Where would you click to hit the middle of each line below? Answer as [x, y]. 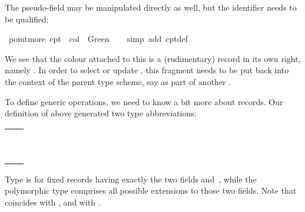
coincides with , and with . [53, 202]
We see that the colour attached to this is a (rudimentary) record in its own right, [153, 58]
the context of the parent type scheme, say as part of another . [118, 81]
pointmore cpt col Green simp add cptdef [98, 39]
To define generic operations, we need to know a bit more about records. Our [144, 101]
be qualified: [27, 19]
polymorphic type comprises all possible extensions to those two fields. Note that [151, 190]
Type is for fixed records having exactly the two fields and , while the [131, 179]
